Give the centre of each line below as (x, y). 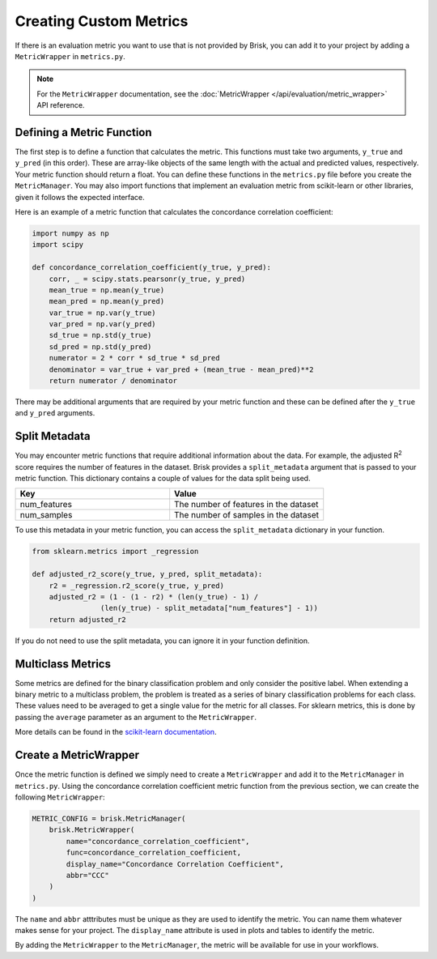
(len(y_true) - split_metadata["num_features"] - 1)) (209, 608)
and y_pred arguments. (55, 413)
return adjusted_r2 (88, 619)
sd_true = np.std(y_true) (100, 335)
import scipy (58, 245)
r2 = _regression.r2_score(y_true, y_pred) (136, 586)
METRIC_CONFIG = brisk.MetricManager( (109, 818)
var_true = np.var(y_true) (103, 313)
